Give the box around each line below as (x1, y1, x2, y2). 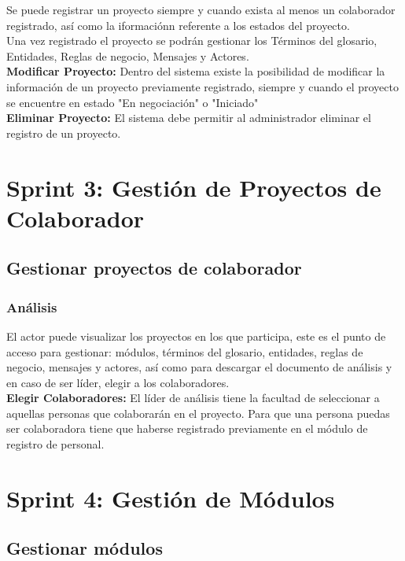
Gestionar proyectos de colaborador (6, 256, 302, 280)
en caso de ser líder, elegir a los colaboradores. (6, 374, 230, 390)
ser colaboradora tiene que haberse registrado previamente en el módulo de (6, 420, 368, 437)
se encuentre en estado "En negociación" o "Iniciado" (6, 94, 259, 110)
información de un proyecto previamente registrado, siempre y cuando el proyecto (6, 78, 399, 94)
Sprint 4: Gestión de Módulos (6, 482, 335, 514)
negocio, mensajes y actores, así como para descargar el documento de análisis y (6, 359, 392, 375)
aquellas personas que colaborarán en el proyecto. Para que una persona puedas (6, 404, 390, 421)
